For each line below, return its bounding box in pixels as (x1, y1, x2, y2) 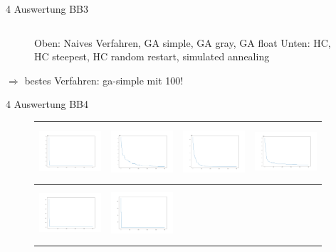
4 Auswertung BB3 (6, 1, 88, 16)
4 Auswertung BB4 (6, 97, 88, 111)
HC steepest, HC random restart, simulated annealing (34, 49, 270, 64)
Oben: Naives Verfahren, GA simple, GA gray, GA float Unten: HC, (34, 35, 331, 50)
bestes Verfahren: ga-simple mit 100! (24, 72, 184, 87)
